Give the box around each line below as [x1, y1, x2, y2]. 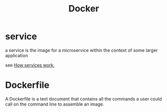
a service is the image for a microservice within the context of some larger [5, 47, 158, 53]
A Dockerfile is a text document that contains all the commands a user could [5, 96, 162, 102]
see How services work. [5, 62, 55, 68]
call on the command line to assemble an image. [5, 101, 105, 107]
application [5, 53, 28, 58]
